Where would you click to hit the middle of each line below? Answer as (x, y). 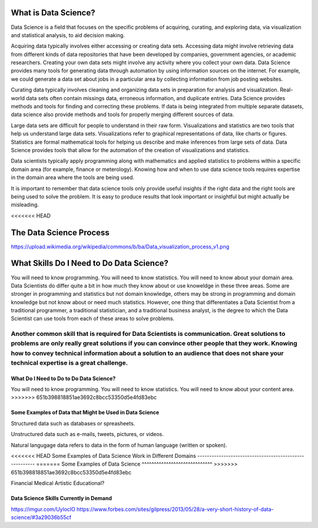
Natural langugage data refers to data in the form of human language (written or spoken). (119, 445)
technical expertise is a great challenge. (69, 362)
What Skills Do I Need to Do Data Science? (90, 263)
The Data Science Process (60, 232)
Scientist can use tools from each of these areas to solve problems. (93, 319)
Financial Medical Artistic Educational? (58, 483)
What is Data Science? (53, 13)
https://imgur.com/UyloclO (43, 509)
